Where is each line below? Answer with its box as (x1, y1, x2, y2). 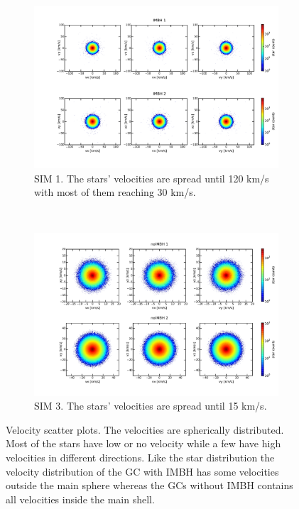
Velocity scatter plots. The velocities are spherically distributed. (6, 422, 284, 437)
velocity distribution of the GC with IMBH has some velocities (6, 464, 279, 478)
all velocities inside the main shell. (6, 491, 155, 506)
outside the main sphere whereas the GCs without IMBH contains (6, 478, 293, 493)
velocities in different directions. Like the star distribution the (6, 449, 275, 464)
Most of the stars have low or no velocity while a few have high (6, 436, 281, 451)
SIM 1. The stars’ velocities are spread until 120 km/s (34, 170, 269, 185)
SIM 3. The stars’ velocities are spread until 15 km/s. (34, 398, 267, 413)
